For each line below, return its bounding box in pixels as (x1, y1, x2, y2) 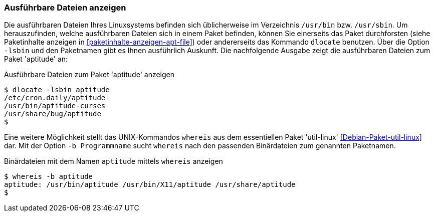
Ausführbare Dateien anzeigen (4, 3, 126, 13)
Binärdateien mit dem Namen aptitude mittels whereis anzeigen (4, 157, 223, 166)
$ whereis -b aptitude (4, 172, 93, 181)
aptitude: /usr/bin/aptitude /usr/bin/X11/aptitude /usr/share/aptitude (4, 180, 296, 189)
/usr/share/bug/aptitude (4, 110, 101, 118)
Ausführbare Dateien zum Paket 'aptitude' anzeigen (4, 70, 175, 79)
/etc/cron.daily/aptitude (4, 94, 106, 102)
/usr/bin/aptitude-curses (4, 102, 106, 110)
